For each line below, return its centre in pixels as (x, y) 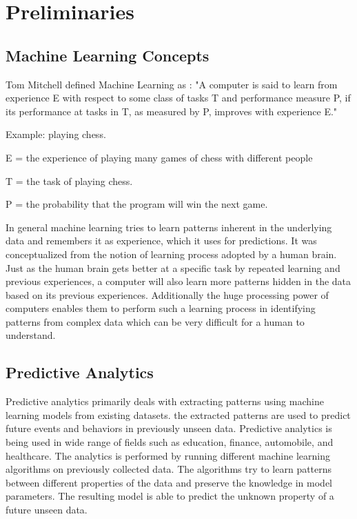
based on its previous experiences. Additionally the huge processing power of (167, 294)
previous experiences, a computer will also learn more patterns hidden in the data (178, 281)
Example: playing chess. (56, 134)
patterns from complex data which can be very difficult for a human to (155, 321)
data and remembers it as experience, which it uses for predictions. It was (161, 241)
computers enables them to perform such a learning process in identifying (161, 308)
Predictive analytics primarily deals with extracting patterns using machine (165, 401)
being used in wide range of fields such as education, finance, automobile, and (170, 442)
